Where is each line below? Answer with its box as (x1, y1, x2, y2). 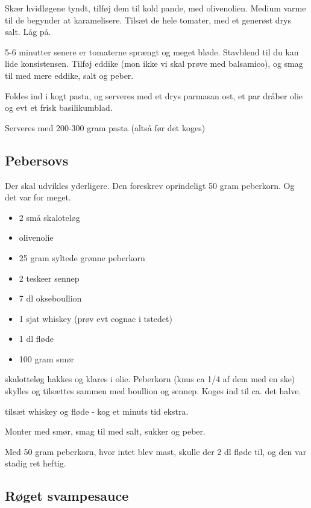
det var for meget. (5, 191, 71, 203)
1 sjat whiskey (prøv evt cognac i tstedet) (19, 312, 172, 324)
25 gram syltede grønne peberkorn (19, 251, 145, 264)
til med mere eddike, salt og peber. (5, 69, 134, 81)
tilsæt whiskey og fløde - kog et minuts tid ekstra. (5, 404, 189, 417)
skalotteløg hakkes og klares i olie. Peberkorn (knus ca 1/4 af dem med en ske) (5, 373, 295, 385)
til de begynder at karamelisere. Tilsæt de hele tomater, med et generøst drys (5, 13, 291, 26)
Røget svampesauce (5, 486, 129, 505)
